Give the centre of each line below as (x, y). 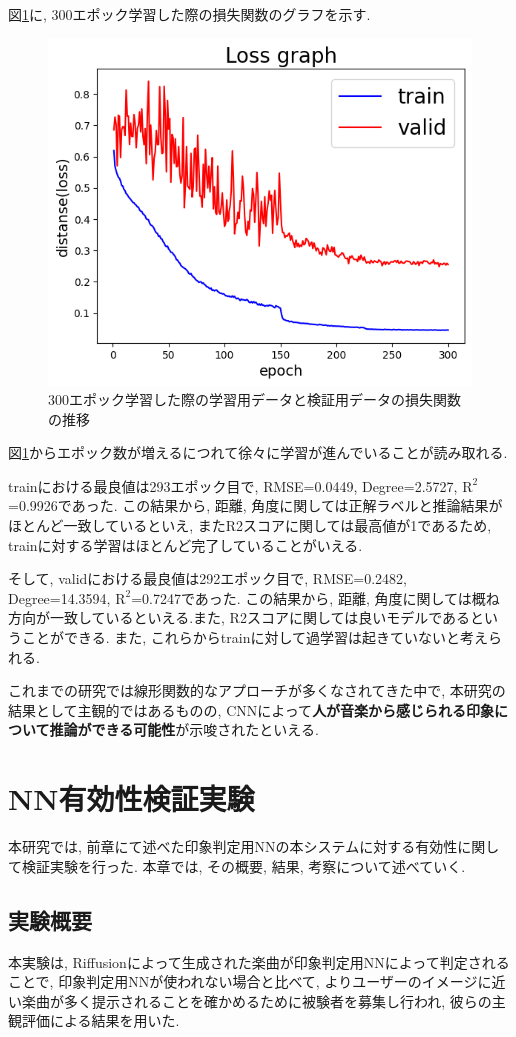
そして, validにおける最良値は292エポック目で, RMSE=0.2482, (207, 578)
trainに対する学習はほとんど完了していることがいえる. (185, 544)
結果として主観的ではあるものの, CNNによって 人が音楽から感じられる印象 (251, 709)
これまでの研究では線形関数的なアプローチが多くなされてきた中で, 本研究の (257, 690)
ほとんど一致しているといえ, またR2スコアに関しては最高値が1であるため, (250, 525)
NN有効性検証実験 (131, 798)
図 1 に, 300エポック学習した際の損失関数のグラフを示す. (189, 14)
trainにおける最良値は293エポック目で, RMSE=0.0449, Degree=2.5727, (233, 485)
